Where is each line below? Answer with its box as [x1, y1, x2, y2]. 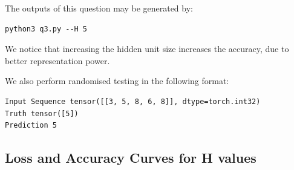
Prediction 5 [5, 121, 57, 130]
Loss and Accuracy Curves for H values [5, 148, 256, 167]
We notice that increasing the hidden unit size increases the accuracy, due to [5, 42, 289, 55]
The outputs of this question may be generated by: [5, 2, 193, 14]
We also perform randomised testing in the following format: [5, 74, 229, 87]
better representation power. [5, 54, 110, 67]
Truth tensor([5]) [5, 109, 79, 118]
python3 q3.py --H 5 [5, 24, 88, 33]
